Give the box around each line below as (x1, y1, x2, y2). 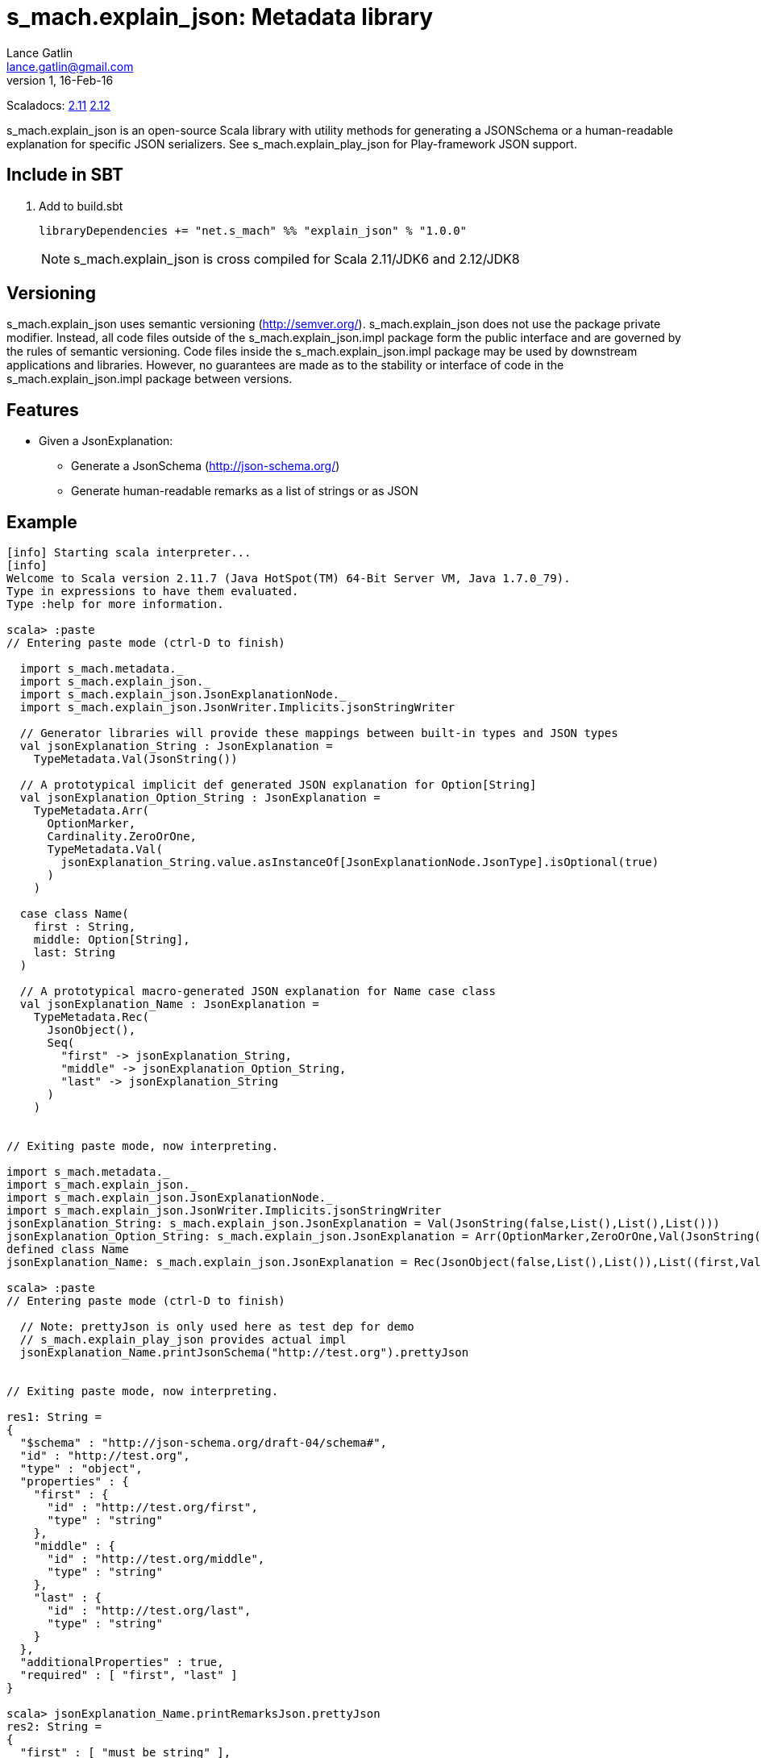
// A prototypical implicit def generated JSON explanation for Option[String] (19, 778, 537, 792)
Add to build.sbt (39, 198, 123, 213)
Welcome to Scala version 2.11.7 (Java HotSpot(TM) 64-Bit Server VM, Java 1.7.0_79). (6, 572, 571, 585)
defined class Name (6, 1243, 129, 1256)
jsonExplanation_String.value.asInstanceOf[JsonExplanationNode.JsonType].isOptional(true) (60, 856, 659, 869)
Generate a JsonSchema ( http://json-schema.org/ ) (71, 459, 340, 473)
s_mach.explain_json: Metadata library (6, 3, 434, 31)
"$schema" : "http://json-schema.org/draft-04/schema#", (19, 1436, 388, 1450)
